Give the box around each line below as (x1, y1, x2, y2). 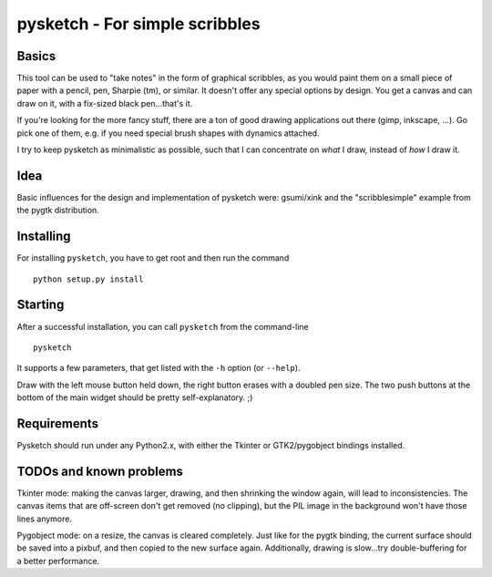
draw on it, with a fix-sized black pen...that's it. (16, 98, 193, 108)
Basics (16, 48, 56, 64)
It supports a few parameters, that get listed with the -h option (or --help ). (16, 363, 301, 374)
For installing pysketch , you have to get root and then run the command (16, 252, 290, 263)
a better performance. (16, 555, 100, 566)
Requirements (16, 416, 99, 431)
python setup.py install (33, 273, 144, 284)
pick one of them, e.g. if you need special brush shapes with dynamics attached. (16, 128, 320, 139)
